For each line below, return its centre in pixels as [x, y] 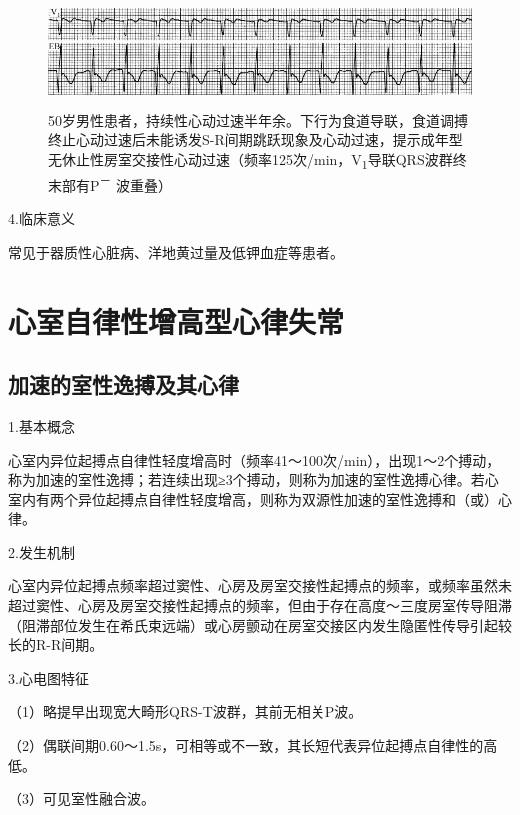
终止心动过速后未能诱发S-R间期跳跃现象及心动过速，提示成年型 [255, 139]
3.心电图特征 [48, 677]
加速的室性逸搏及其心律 [123, 384]
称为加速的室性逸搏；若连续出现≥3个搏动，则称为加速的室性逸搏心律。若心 [253, 479]
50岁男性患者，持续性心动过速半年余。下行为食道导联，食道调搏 [258, 119]
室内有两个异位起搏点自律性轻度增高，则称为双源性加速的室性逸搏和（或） [253, 498]
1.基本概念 [41, 425]
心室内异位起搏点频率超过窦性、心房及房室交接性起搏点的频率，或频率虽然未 [260, 585]
